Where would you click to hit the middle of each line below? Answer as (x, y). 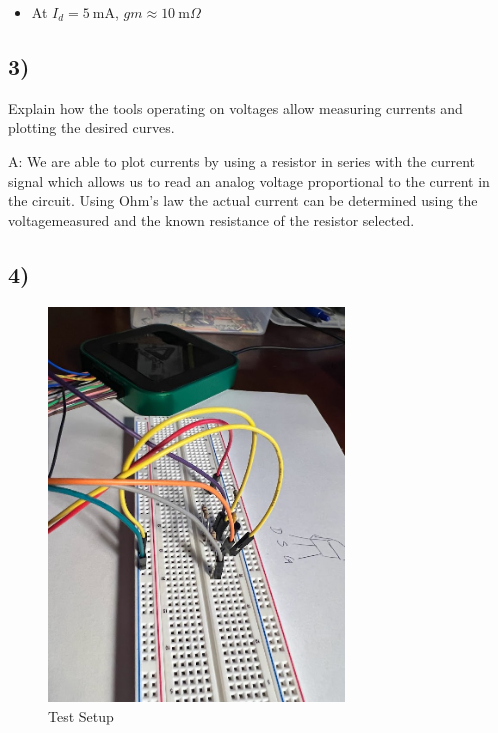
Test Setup (81, 716)
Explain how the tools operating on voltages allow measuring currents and (235, 107)
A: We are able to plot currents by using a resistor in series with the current (242, 160)
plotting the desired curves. (91, 127)
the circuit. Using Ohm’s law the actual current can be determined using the (243, 200)
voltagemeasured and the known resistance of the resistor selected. (211, 219)
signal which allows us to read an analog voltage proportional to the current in (249, 180)
